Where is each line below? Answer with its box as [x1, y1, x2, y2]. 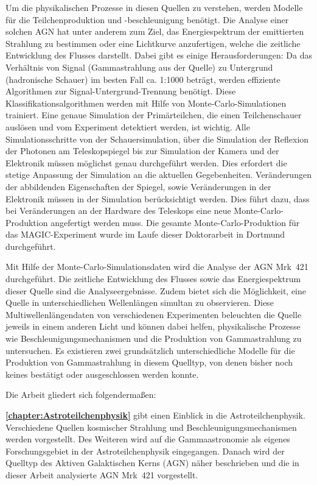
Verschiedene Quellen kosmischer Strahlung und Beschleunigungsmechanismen [5, 420, 297, 433]
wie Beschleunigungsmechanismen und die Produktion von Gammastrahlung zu [5, 332, 302, 345]
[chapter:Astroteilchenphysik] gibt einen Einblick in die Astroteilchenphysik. [5, 409, 305, 421]
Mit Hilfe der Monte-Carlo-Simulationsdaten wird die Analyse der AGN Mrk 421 [5, 260, 308, 273]
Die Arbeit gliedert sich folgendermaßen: [5, 388, 156, 401]
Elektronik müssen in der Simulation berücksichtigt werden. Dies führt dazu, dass [5, 192, 310, 205]
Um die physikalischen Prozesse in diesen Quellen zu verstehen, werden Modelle [5, 1, 303, 13]
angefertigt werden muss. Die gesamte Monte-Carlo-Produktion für [51, 216, 300, 228]
